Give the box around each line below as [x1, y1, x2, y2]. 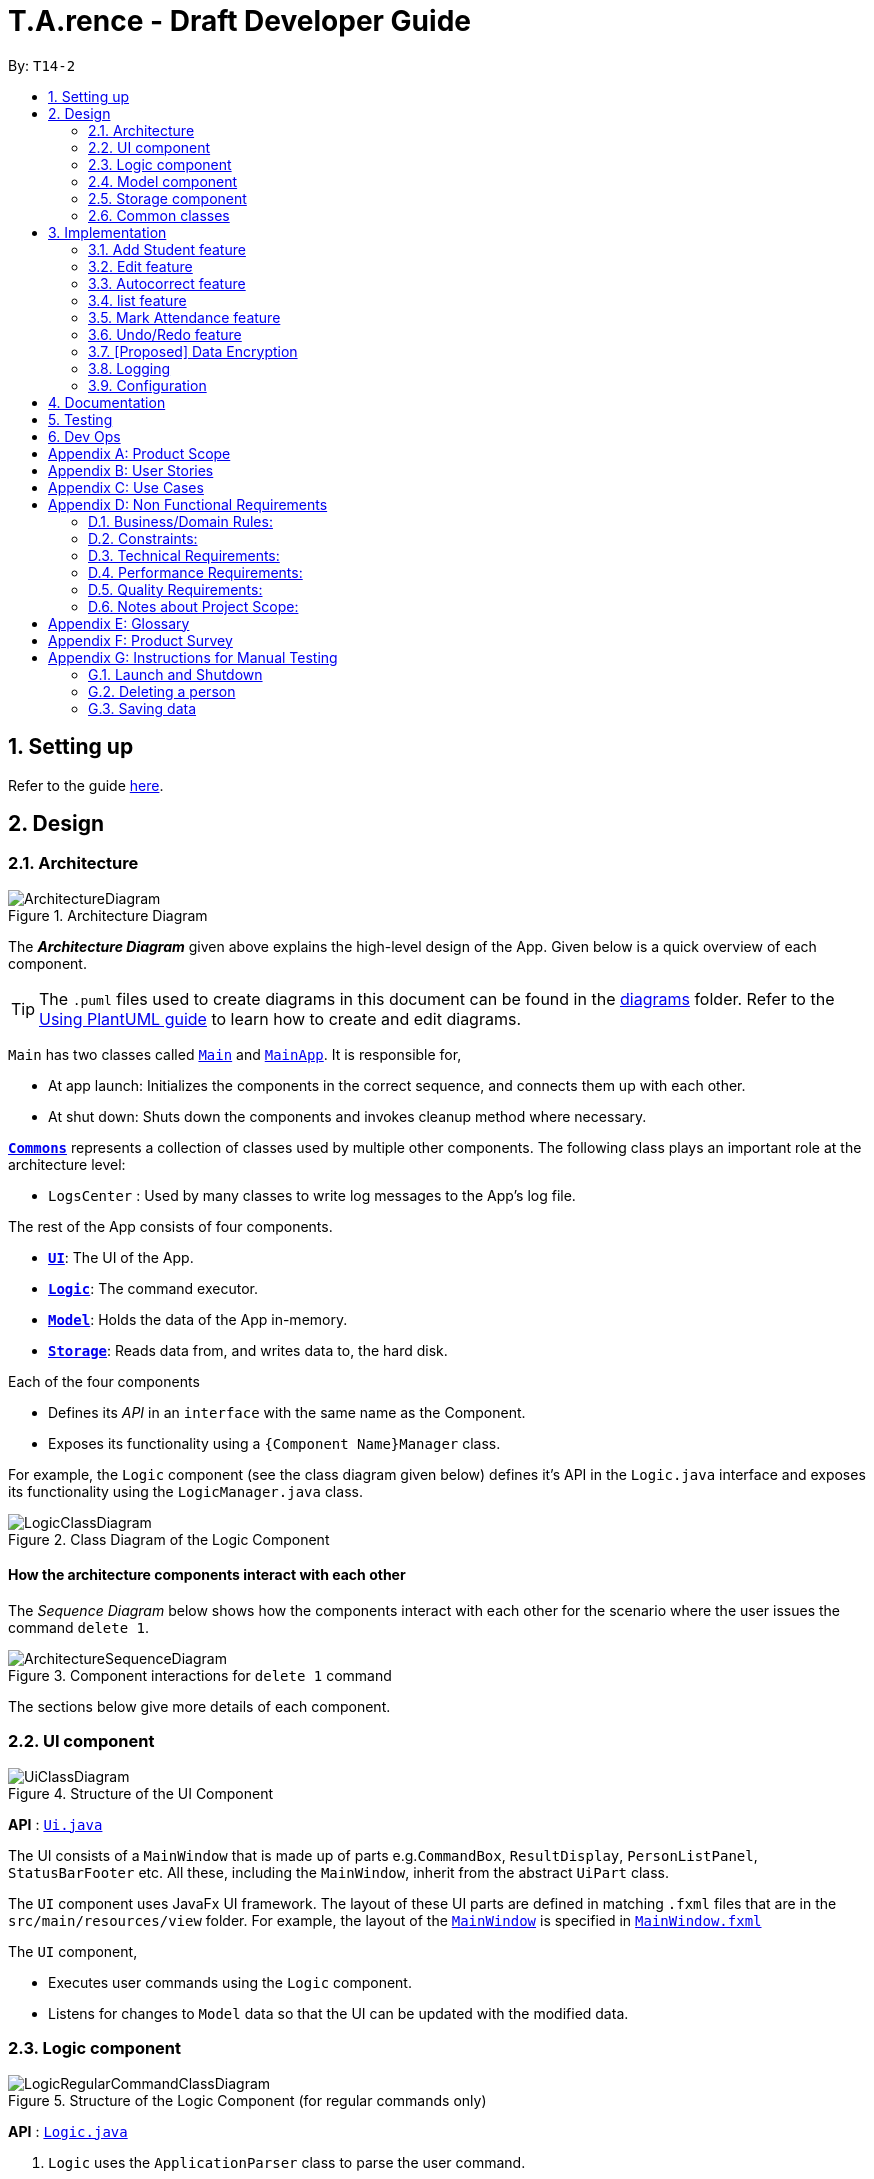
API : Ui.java [8, 1815, 103, 1833]
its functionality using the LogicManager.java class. [8, 1482, 363, 1500]
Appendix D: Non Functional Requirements [48, 495, 328, 513]
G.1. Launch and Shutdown [88, 665, 263, 683]
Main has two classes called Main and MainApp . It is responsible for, [8, 1045, 462, 1063]
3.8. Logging [88, 359, 171, 377]
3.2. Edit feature [88, 257, 193, 275]
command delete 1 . [8, 1619, 150, 1637]
